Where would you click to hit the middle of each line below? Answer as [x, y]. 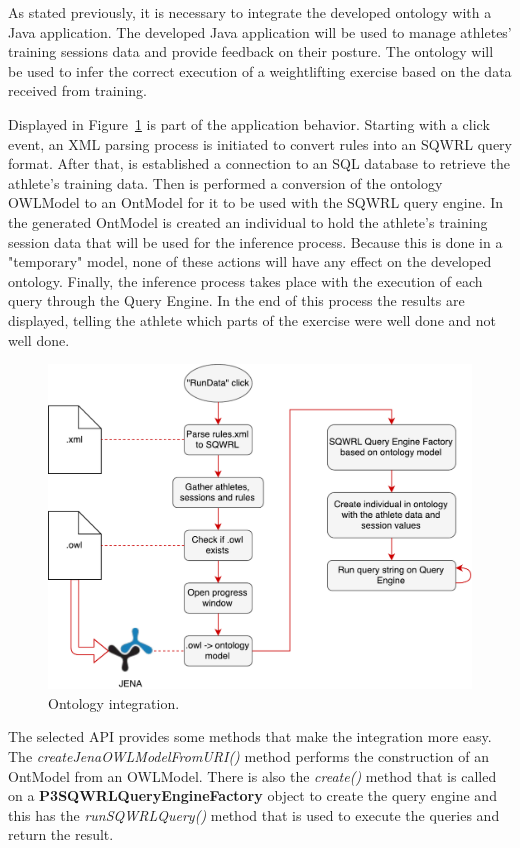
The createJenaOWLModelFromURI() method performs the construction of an [249, 755]
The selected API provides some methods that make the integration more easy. [250, 736]
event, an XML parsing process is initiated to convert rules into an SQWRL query [260, 143]
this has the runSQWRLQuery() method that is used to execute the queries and [254, 814]
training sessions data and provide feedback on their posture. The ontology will [251, 51]
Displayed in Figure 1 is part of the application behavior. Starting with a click [249, 123]
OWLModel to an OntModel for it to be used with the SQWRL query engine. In [256, 202]
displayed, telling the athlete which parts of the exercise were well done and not [252, 319]
